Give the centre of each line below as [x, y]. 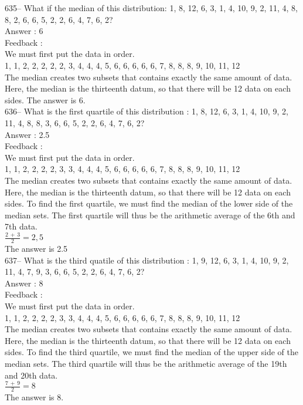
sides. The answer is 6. [45, 99]
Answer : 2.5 [27, 134]
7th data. [21, 226]
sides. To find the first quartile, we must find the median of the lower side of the [149, 203]
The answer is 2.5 [36, 249]
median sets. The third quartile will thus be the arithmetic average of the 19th [146, 363]
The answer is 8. [34, 397]
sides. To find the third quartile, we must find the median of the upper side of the [151, 352]
